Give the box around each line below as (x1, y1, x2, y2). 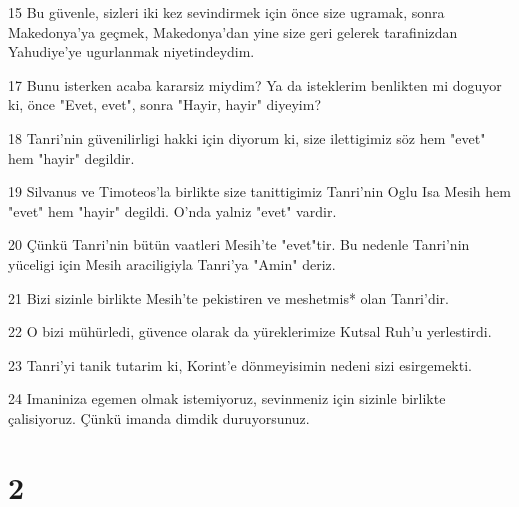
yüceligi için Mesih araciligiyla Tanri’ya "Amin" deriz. (8, 253, 336, 274)
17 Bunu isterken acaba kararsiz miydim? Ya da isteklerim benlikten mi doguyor (8, 74, 502, 95)
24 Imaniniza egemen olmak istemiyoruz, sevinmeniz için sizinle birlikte (8, 388, 446, 409)
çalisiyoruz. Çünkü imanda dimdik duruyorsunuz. (8, 407, 310, 428)
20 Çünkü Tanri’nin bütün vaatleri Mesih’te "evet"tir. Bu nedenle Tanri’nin (8, 234, 470, 255)
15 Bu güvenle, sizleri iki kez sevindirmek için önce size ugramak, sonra (8, 2, 445, 22)
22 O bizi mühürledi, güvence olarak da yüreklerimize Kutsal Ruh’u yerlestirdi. (8, 321, 492, 342)
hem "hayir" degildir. (8, 147, 135, 168)
